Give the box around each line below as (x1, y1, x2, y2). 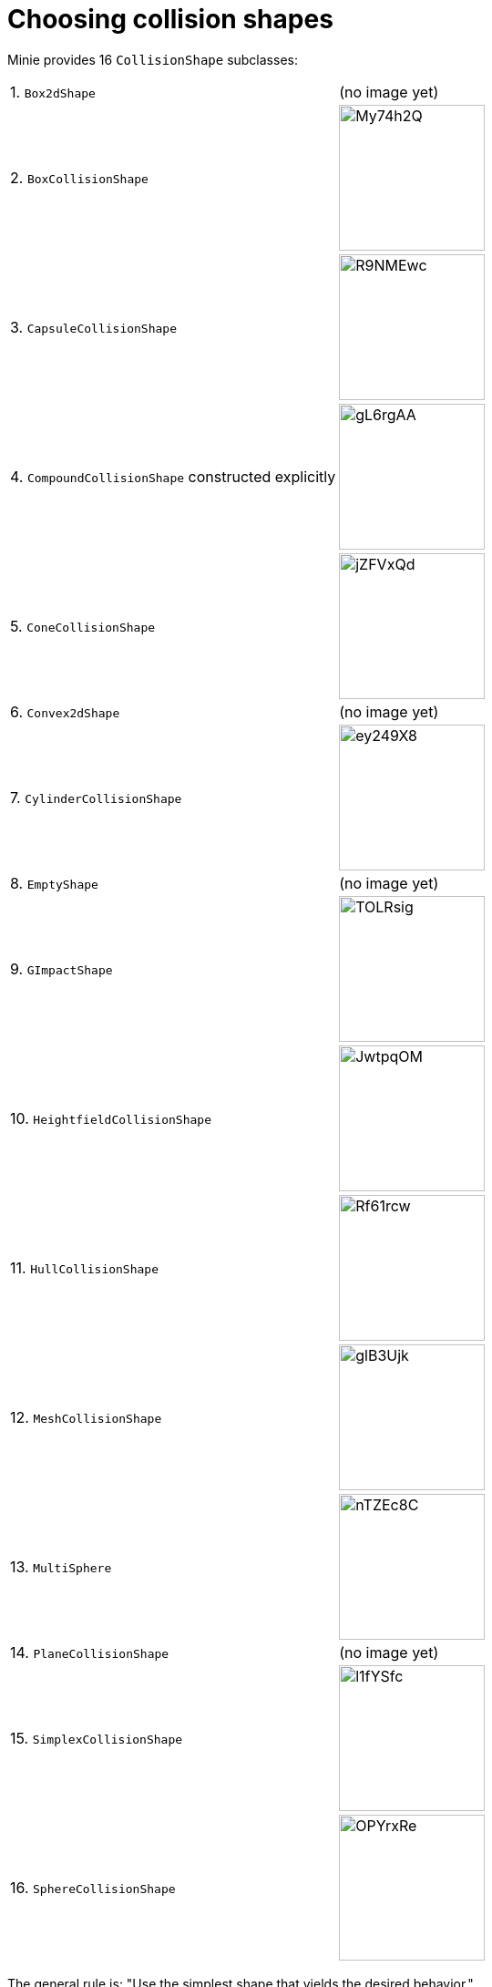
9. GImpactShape (10, 959, 113, 978)
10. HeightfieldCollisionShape (10, 1108, 211, 1127)
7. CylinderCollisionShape (10, 788, 182, 807)
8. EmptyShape (10, 873, 98, 892)
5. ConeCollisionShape (10, 616, 156, 635)
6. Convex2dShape (10, 702, 120, 721)
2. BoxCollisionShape (10, 168, 149, 187)
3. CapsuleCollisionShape (10, 317, 178, 336)
